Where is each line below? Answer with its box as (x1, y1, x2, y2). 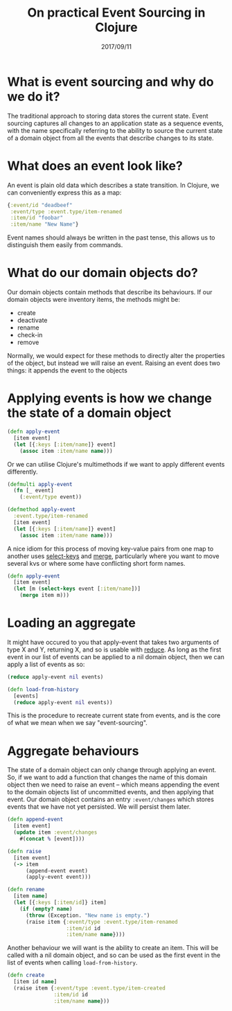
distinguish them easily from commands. (7, 241, 123, 249)
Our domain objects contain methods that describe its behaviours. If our (7, 288, 213, 296)
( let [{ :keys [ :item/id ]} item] (13, 899, 107, 906)
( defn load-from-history (7, 686, 79, 693)
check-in (17, 331, 43, 339)
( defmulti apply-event (7, 481, 73, 487)
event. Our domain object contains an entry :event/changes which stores (7, 795, 215, 804)
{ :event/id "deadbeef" (7, 202, 73, 208)
